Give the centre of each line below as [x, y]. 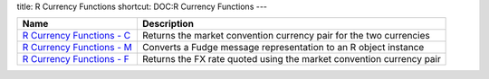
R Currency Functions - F [76, 59]
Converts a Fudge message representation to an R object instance [283, 48]
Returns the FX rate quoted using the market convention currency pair [291, 59]
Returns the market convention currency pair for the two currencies [286, 36]
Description [168, 24]
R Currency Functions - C [77, 36]
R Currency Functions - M [77, 48]
